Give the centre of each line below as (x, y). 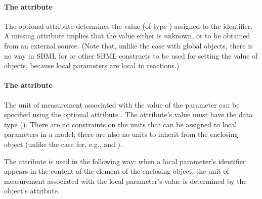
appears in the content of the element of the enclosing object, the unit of (117, 171)
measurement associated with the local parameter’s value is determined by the (125, 181)
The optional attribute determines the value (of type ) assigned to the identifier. (128, 26)
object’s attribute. (32, 191)
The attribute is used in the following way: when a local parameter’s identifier (125, 161)
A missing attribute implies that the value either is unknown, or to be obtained (127, 36)
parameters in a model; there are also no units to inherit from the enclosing (121, 134)
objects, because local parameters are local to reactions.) (92, 65)
